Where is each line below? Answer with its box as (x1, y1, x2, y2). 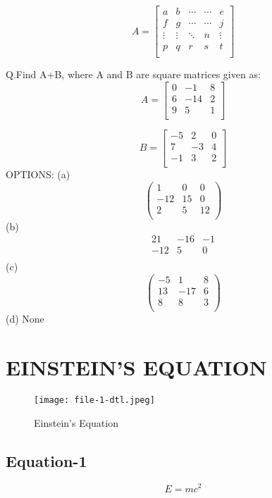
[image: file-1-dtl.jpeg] (34, 394, 155, 405)
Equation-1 (6, 449, 87, 471)
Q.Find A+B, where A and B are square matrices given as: (6, 67, 261, 82)
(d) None (6, 311, 44, 326)
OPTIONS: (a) (6, 167, 70, 181)
